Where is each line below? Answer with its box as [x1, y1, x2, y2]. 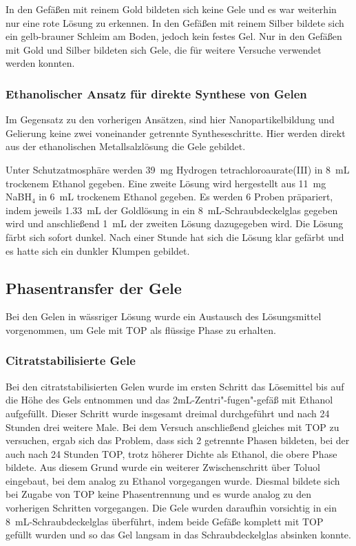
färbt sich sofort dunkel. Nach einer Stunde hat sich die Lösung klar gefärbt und [6, 229, 344, 244]
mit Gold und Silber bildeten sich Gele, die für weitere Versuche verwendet [6, 42, 322, 56]
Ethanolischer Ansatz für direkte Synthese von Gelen [6, 85, 307, 102]
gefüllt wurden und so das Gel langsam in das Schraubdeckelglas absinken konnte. [6, 527, 351, 542]
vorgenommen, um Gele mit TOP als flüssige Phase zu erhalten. [6, 322, 276, 337]
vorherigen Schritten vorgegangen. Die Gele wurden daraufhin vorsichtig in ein [6, 501, 337, 515]
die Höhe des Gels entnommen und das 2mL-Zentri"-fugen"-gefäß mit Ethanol [6, 392, 333, 407]
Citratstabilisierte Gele [6, 352, 136, 369]
